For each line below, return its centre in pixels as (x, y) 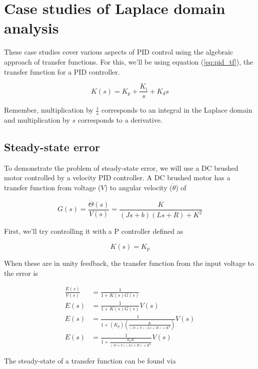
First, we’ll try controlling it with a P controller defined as (94, 231)
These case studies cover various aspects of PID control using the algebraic (119, 52)
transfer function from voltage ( (52, 187)
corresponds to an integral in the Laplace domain (177, 110)
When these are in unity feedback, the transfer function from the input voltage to (129, 263)
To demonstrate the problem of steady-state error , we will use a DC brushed (121, 167)
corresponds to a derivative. (120, 119)
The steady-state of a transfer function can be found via (90, 361)
